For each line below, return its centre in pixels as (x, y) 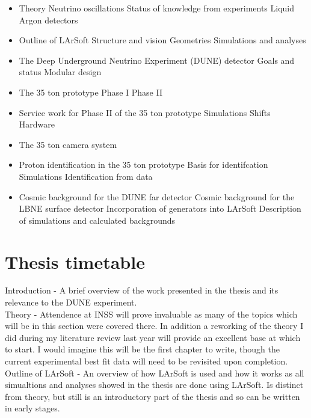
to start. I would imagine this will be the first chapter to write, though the (142, 349)
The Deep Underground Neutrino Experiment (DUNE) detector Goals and (157, 60)
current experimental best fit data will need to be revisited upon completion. (146, 361)
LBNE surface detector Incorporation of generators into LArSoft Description (160, 208)
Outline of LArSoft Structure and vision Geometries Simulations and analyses (162, 40)
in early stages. (32, 408)
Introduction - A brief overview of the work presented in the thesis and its (142, 290)
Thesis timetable (75, 261)
